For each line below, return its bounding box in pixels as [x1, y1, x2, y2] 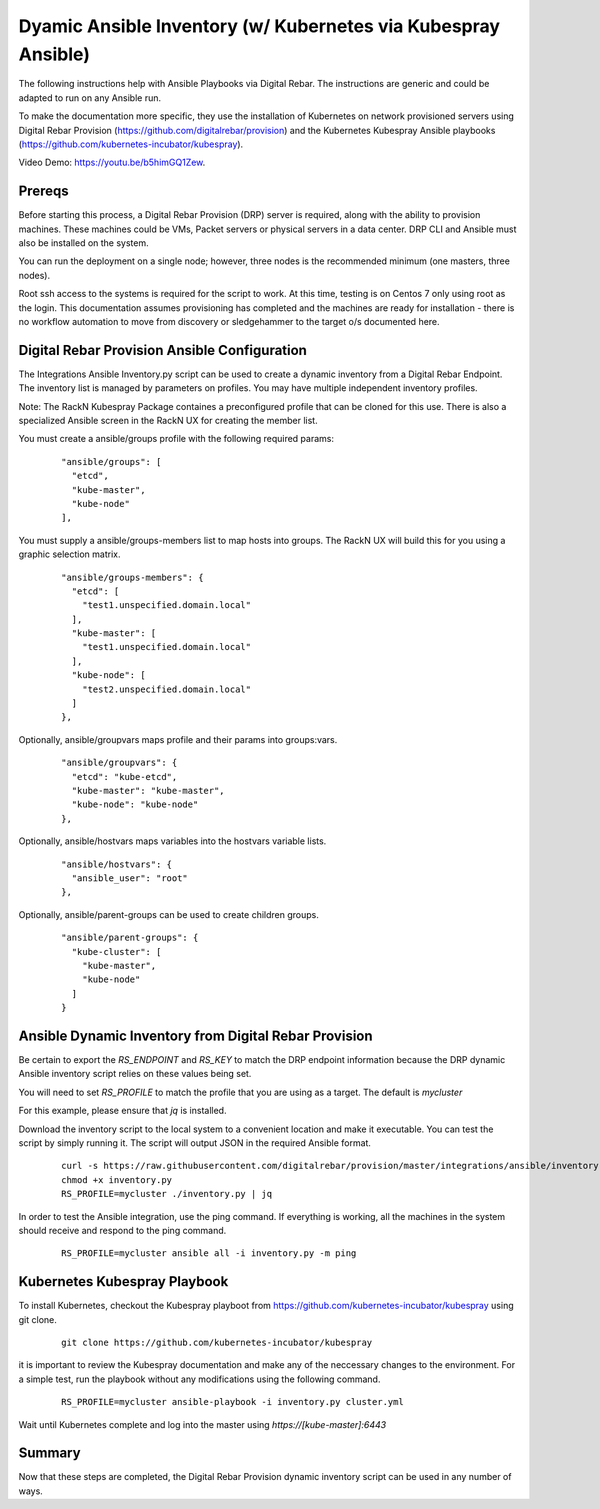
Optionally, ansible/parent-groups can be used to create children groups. [18, 908, 319, 920]
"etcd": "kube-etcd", [71, 771, 178, 782]
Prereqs [18, 183, 69, 200]
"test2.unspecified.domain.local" [81, 683, 252, 695]
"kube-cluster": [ [71, 946, 162, 957]
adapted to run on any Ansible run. [18, 91, 162, 104]
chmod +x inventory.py [61, 1174, 173, 1185]
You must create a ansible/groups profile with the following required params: [18, 433, 335, 445]
